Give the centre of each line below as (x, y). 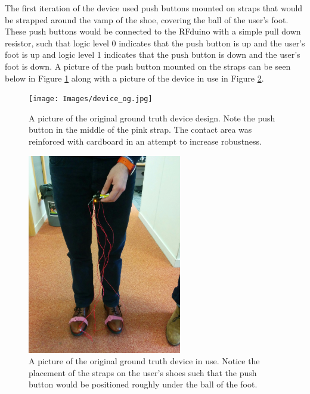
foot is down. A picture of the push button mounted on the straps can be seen (148, 66)
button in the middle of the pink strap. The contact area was (140, 129)
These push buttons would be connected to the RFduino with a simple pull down (153, 31)
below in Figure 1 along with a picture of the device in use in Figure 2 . (134, 78)
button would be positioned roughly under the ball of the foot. (143, 384)
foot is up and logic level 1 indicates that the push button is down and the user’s (153, 54)
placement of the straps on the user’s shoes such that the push (143, 372)
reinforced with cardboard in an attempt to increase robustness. (145, 141)
